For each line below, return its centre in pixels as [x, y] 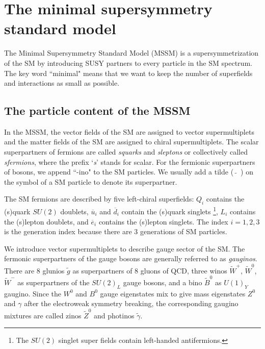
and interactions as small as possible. [62, 83]
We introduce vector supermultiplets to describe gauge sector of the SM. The [125, 248]
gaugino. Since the [33, 293]
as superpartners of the [54, 282]
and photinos [114, 315]
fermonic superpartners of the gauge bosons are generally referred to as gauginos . [131, 258]
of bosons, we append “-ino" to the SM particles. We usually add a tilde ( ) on [129, 172]
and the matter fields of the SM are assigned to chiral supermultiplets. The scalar [131, 142]
